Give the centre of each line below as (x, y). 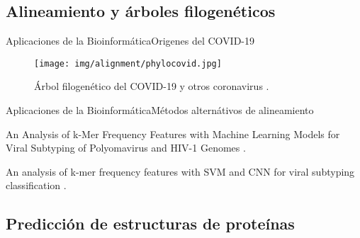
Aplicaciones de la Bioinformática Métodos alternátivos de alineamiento (160, 110)
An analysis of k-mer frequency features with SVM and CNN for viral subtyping (180, 171)
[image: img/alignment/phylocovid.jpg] (128, 63)
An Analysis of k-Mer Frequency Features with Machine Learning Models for (173, 134)
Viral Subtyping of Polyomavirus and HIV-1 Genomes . (126, 148)
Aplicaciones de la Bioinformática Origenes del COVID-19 (130, 41)
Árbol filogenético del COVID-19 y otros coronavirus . (152, 86)
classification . (36, 185)
